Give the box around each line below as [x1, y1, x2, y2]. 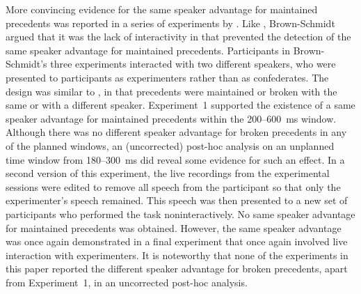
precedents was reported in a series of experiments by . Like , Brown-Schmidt [6, 15, 335, 30]
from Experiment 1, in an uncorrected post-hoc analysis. [6, 274, 248, 289]
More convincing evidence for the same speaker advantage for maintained [6, 2, 318, 16]
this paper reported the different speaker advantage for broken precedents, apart [6, 261, 348, 276]
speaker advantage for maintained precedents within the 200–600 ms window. [6, 111, 337, 125]
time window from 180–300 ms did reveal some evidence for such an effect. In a [6, 152, 345, 167]
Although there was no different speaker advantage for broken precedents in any [6, 125, 347, 139]
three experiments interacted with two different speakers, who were [50, 56, 336, 71]
